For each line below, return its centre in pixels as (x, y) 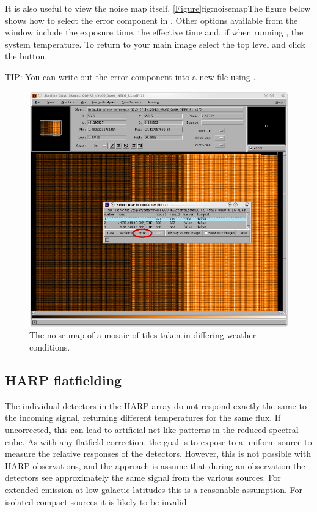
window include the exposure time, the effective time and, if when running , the (154, 32)
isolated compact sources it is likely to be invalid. (97, 501)
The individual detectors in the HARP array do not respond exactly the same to (156, 405)
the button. (26, 56)
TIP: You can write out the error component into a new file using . (130, 76)
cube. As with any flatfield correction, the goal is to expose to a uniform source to (158, 441)
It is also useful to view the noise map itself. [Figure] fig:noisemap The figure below (158, 8)
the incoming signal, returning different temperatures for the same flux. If (143, 417)
